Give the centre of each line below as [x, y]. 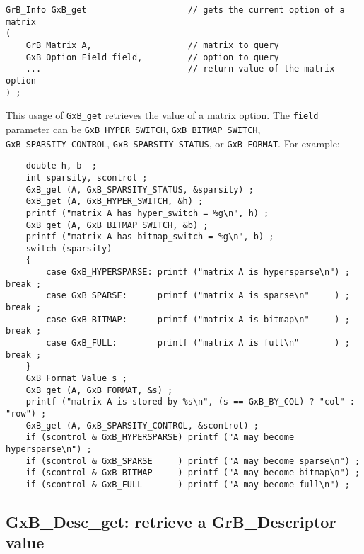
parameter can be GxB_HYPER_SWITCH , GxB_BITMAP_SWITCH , [133, 129]
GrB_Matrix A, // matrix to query [152, 45]
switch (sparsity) [69, 248]
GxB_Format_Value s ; [76, 379]
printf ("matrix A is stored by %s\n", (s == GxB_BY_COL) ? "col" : [190, 402]
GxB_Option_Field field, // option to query [152, 57]
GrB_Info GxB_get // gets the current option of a [175, 10]
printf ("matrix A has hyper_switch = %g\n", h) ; [147, 213]
